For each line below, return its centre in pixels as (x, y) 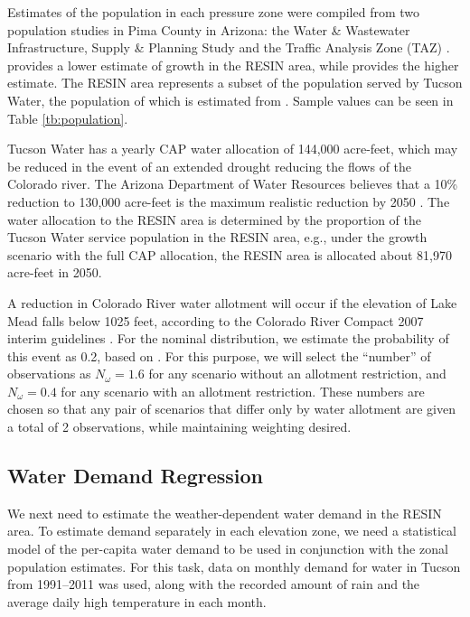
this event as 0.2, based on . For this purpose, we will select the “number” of (219, 355)
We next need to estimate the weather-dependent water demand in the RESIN (225, 513)
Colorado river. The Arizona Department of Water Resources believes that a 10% (233, 184)
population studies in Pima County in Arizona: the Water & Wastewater (209, 29)
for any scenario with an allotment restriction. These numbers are (243, 391)
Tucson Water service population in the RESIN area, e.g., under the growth (217, 237)
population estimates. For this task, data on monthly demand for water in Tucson (234, 566)
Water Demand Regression (136, 476)
